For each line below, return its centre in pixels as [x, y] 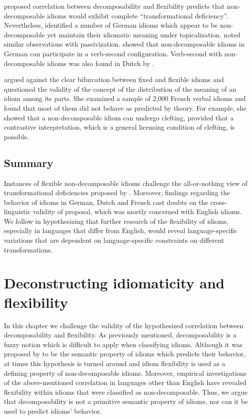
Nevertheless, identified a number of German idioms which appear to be [111, 25]
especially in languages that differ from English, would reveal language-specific [121, 230]
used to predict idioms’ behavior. [53, 411]
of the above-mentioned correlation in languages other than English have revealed [125, 382]
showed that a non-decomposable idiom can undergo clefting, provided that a [119, 117]
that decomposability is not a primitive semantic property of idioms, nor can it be [126, 401]
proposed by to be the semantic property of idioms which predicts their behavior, [125, 354]
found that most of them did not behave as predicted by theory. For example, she [125, 108]
